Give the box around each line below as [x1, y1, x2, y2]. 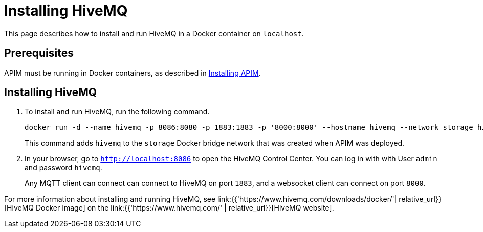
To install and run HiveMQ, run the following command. [25, 107, 210, 117]
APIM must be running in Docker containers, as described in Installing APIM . [4, 68, 261, 77]
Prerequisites [4, 47, 74, 60]
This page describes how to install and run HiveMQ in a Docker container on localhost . [4, 29, 304, 38]
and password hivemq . [25, 163, 102, 172]
